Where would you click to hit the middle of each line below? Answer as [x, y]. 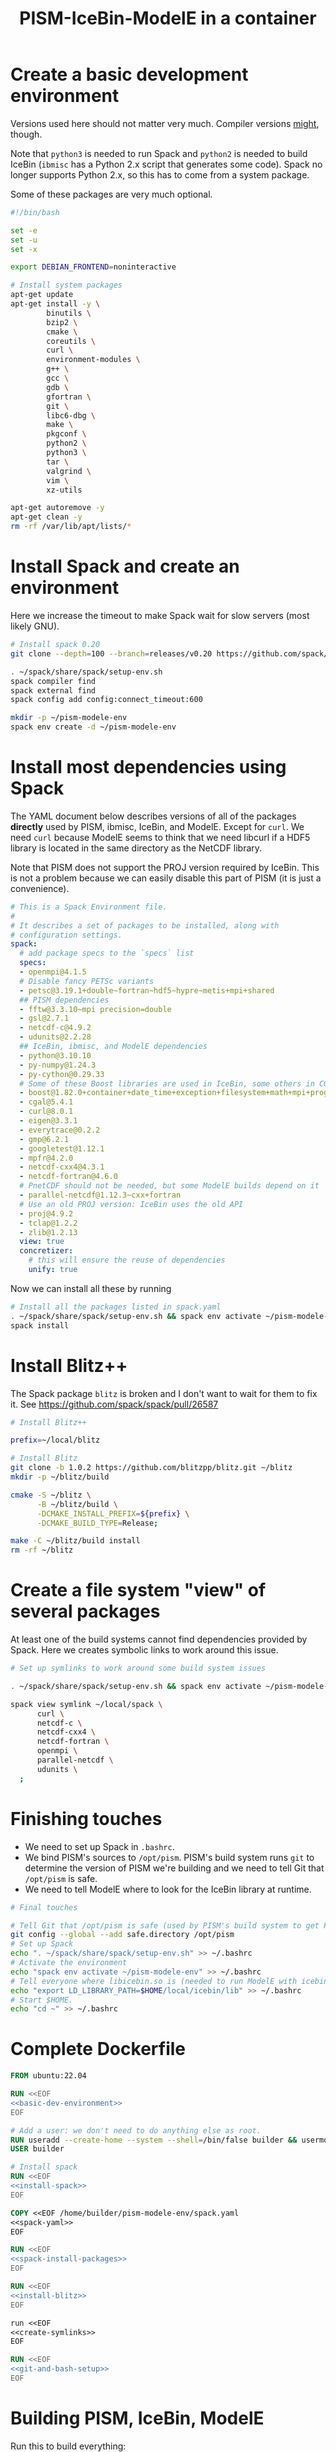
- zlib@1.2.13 [48, 1232]
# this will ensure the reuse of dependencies [127, 1260]
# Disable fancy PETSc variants [87, 981]
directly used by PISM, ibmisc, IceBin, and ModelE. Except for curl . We [157, 826]
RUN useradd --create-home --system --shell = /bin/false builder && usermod [171, 2140]
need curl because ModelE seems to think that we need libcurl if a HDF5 [160, 837]
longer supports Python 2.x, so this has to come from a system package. [160, 174]
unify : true [53, 1270]
